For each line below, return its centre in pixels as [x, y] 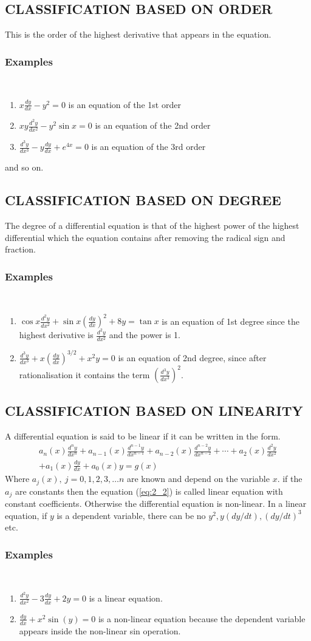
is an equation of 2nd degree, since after [192, 357]
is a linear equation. [126, 598]
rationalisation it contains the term [84, 374]
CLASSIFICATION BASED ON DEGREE [143, 200]
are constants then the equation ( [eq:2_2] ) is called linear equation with [149, 491]
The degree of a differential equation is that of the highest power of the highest [152, 226]
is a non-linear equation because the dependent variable [202, 618]
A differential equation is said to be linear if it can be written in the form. [143, 436]
